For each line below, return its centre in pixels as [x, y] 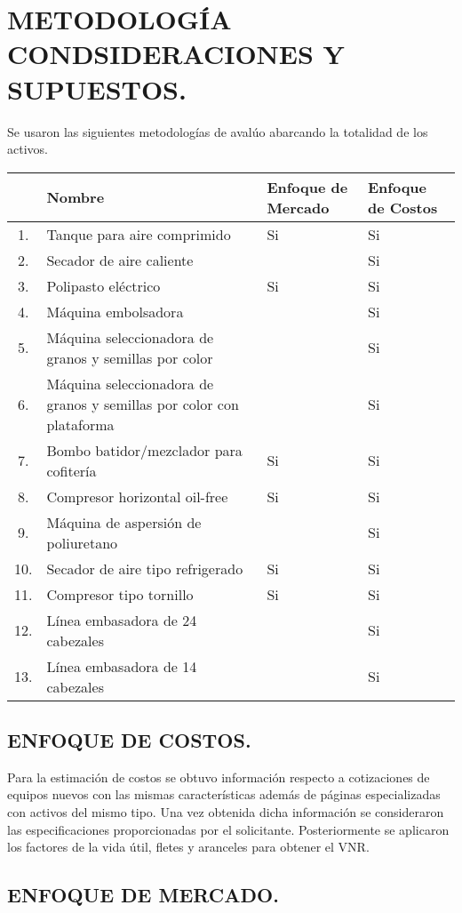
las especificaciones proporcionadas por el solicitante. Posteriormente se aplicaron [228, 829]
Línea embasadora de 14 [122, 666]
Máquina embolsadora [115, 311]
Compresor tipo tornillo [120, 594]
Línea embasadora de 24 [122, 620]
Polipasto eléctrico [104, 285]
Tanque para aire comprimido [139, 234]
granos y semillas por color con [143, 404]
